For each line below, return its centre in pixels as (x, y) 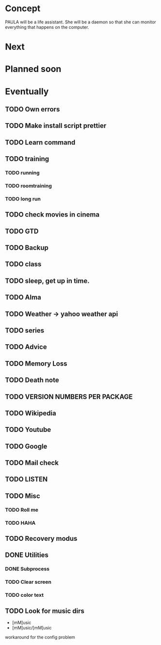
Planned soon (33, 69)
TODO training (27, 159)
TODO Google (26, 446)
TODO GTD (22, 231)
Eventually (27, 91)
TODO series (25, 330)
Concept (23, 9)
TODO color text (24, 595)
